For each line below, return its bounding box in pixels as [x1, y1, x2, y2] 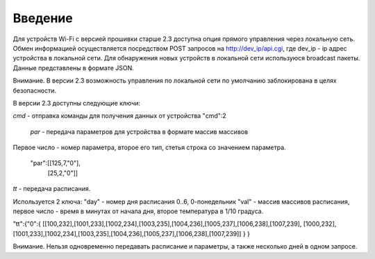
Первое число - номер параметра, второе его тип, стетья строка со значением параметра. [12, 143, 286, 152]
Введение [12, 10, 73, 26]
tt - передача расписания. [12, 185, 91, 193]
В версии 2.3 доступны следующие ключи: [12, 99, 141, 107]
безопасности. [12, 86, 57, 94]
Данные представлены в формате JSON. [12, 63, 135, 72]
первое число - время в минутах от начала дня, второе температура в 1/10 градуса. [12, 207, 264, 215]
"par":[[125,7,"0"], [30, 159, 81, 167]
